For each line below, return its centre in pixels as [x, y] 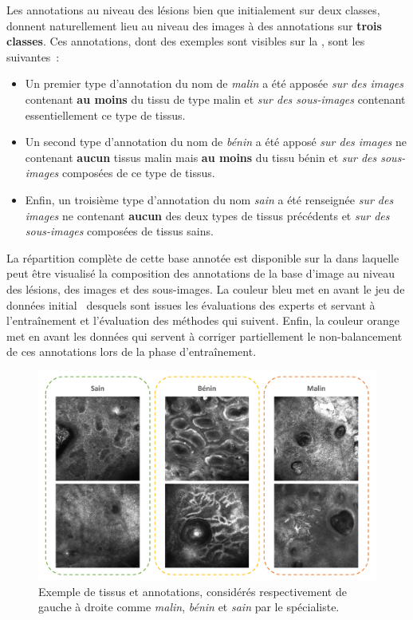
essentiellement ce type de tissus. [105, 115]
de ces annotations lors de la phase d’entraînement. [132, 351]
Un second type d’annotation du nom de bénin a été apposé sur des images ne [216, 142]
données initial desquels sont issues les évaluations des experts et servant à [191, 304]
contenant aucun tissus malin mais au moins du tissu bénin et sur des [201, 157]
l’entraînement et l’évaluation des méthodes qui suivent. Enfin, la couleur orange [203, 320]
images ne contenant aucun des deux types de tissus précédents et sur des [207, 215]
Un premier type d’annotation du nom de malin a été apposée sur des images [214, 83]
